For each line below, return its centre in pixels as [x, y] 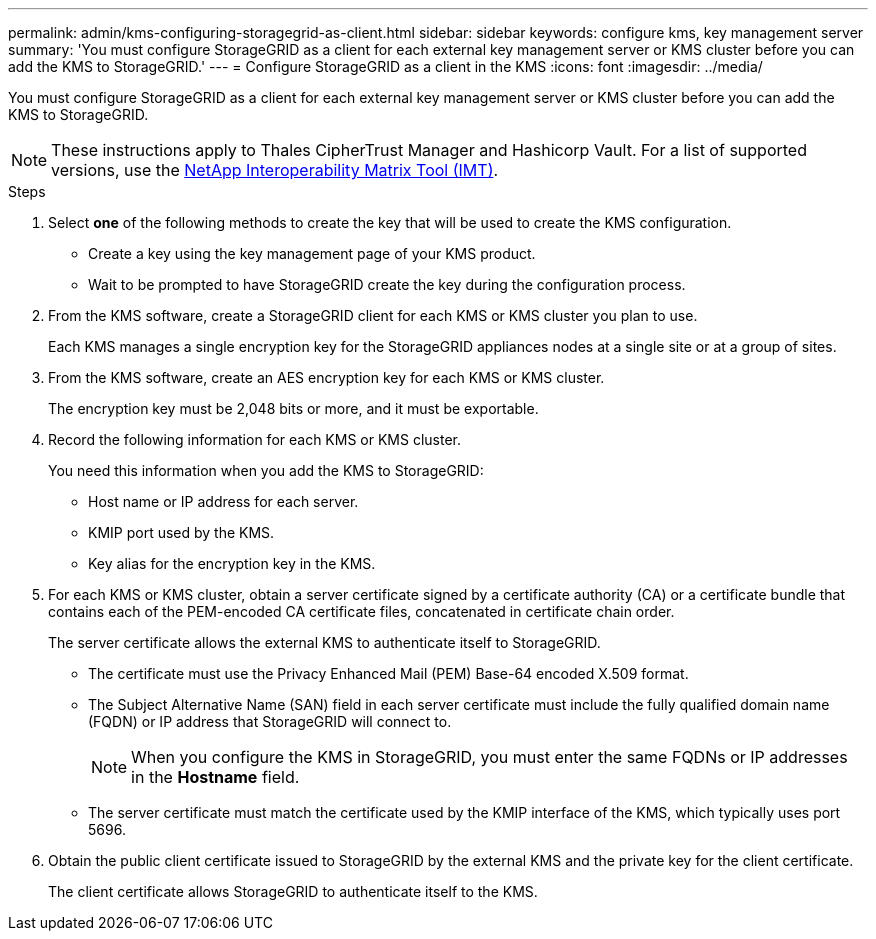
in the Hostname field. [215, 777]
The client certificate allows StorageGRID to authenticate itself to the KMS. [293, 891]
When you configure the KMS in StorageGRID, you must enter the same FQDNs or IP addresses [489, 757]
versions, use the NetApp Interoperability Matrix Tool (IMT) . [275, 170]
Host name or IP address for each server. [223, 501]
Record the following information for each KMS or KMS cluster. [254, 439]
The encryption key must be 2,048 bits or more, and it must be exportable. [293, 408]
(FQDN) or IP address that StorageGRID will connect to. [270, 721]
